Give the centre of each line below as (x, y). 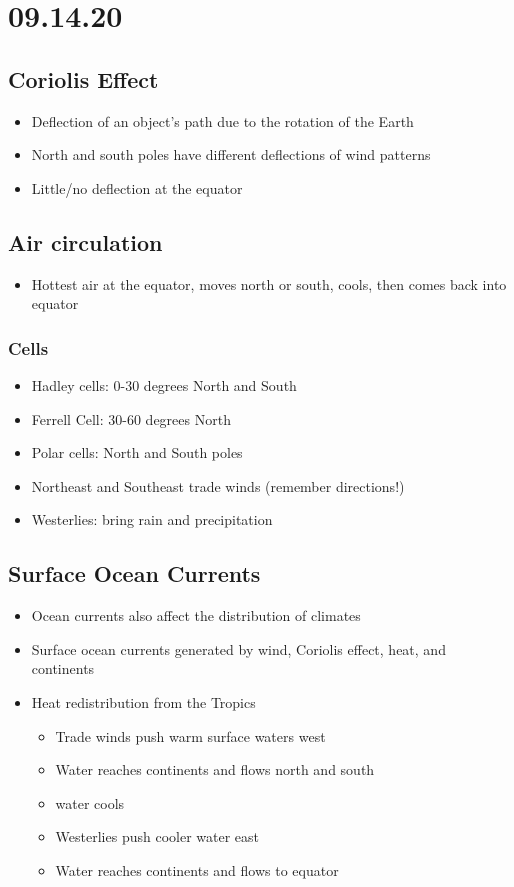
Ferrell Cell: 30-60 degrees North (131, 418)
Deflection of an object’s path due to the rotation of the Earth (222, 120)
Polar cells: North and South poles (137, 452)
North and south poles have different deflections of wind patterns (231, 154)
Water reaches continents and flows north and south (215, 769)
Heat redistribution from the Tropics (143, 701)
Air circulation (85, 241)
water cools (90, 802)
